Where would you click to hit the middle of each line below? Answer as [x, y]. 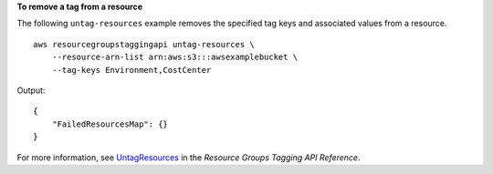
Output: [31, 90]
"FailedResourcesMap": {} [110, 124]
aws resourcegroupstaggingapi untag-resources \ [144, 44]
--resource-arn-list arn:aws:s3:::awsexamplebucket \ [175, 57]
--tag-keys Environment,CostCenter [131, 70]
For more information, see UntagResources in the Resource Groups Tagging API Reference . [189, 157]
